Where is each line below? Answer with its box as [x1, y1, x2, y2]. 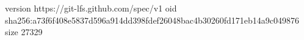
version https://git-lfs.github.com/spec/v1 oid [5, 2, 177, 14]
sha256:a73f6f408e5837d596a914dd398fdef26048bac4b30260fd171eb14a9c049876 [5, 13, 299, 26]
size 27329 [5, 25, 43, 38]
